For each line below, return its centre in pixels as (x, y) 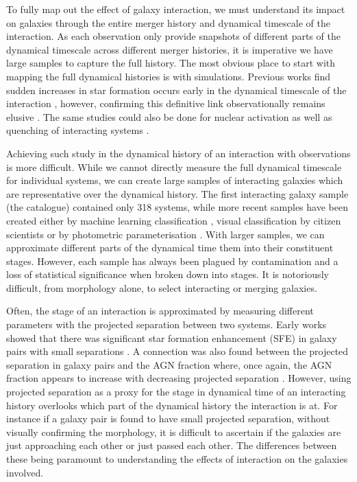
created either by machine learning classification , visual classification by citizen (174, 220)
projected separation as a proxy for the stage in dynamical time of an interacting (176, 392)
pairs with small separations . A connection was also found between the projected (177, 351)
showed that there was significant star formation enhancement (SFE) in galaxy (172, 337)
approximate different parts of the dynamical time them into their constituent (170, 248)
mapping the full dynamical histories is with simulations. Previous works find (169, 76)
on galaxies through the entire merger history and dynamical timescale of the (168, 22)
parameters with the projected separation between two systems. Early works (167, 324)
